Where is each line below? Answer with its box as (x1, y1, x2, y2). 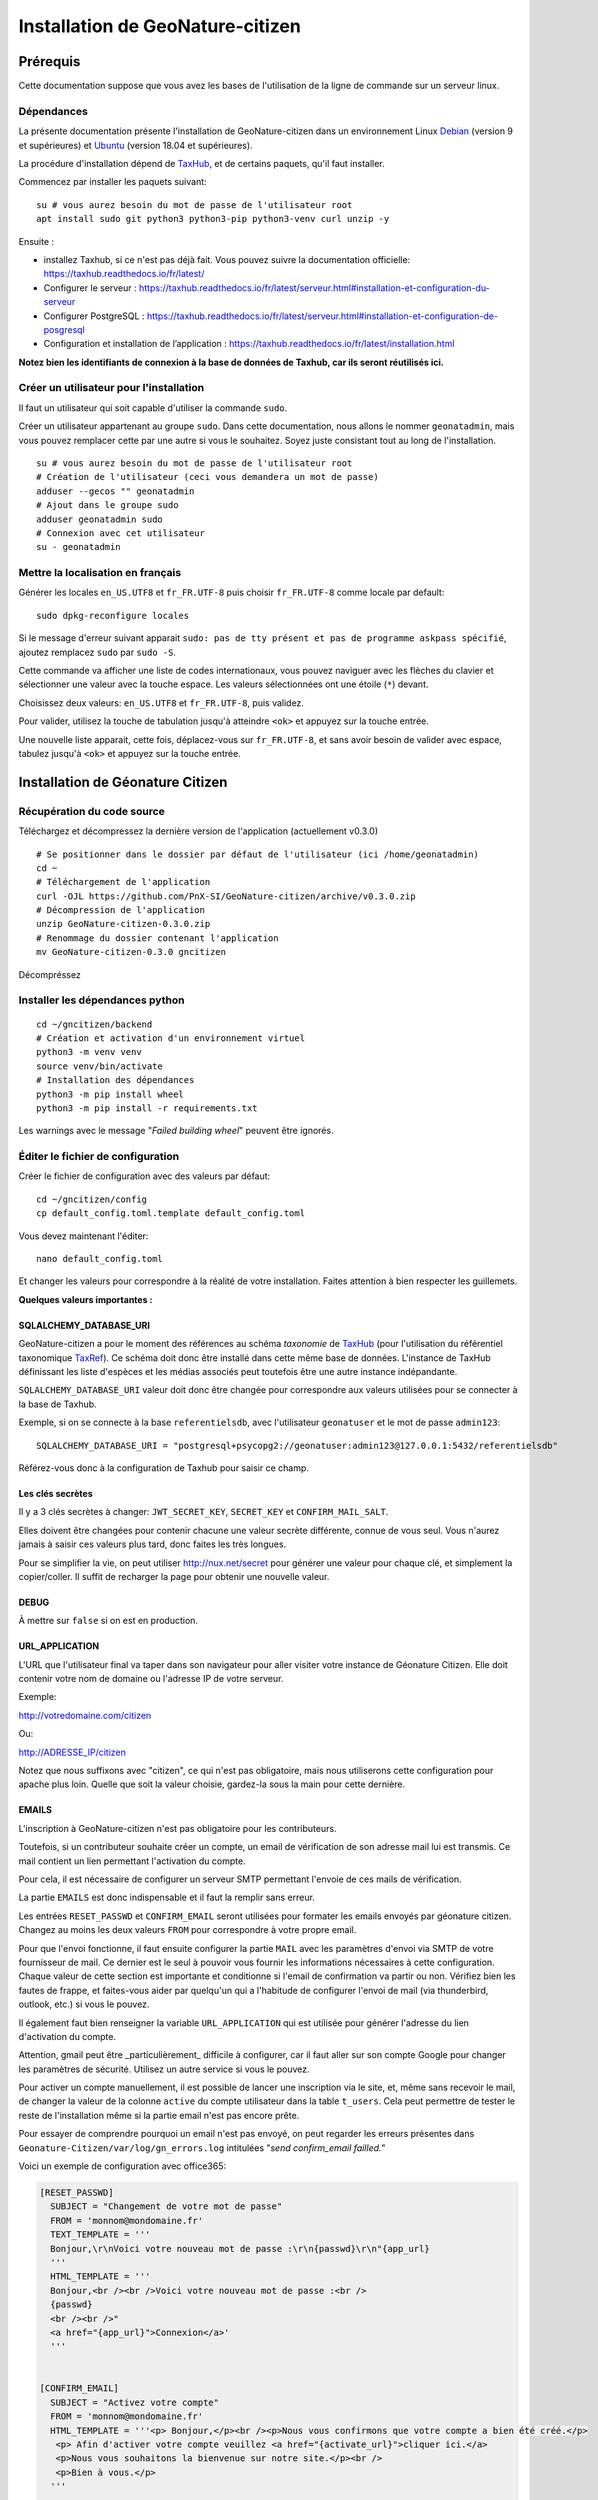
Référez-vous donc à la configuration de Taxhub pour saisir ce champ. (18, 1461, 310, 1474)
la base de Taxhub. (18, 1398, 97, 1410)
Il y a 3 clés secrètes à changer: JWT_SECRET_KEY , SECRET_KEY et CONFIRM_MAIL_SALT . (18, 1506, 389, 1518)
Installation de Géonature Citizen (18, 773, 228, 790)
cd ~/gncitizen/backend (36, 1018, 153, 1030)
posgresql (43, 323, 85, 335)
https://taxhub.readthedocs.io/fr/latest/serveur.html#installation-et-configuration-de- (146, 310, 499, 322)
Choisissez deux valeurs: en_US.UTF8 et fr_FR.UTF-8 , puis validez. (18, 696, 305, 709)
